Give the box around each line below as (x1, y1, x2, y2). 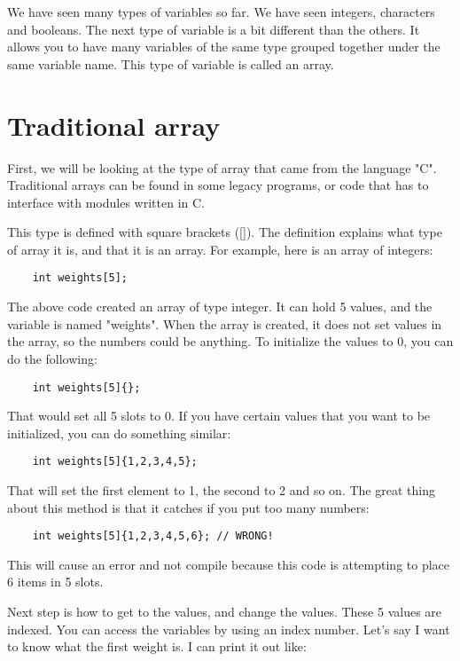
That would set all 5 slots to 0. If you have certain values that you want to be (7, 406, 431, 425)
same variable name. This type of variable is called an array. (7, 54, 334, 73)
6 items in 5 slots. (7, 572, 104, 591)
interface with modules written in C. (7, 193, 205, 211)
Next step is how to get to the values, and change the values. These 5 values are (7, 602, 442, 621)
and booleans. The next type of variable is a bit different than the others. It (7, 20, 420, 38)
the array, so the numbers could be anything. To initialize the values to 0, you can (7, 332, 454, 350)
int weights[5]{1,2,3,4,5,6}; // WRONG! (32, 530, 274, 543)
